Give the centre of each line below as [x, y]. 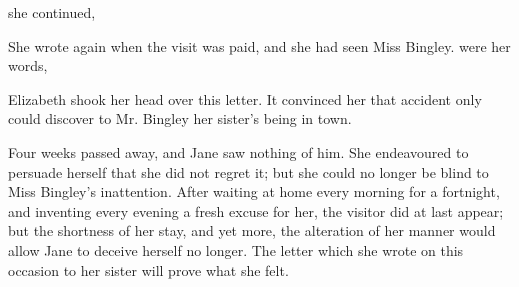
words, [28, 65]
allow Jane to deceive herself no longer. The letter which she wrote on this [236, 249]
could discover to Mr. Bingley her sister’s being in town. [180, 118]
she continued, [52, 12]
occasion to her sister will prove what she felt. [148, 269]
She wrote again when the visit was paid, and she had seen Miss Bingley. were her [259, 45]
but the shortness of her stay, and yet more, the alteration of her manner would [252, 230]
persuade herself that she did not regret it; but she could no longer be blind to [248, 171]
